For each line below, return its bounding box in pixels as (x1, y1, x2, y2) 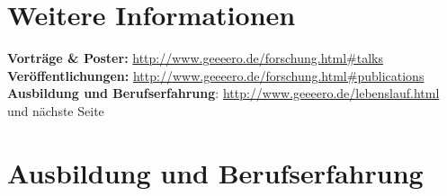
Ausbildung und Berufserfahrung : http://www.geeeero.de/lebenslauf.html (7, 84, 440, 102)
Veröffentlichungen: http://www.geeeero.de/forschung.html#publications (7, 66, 425, 85)
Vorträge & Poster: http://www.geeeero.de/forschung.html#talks (7, 49, 383, 67)
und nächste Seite (7, 101, 104, 120)
